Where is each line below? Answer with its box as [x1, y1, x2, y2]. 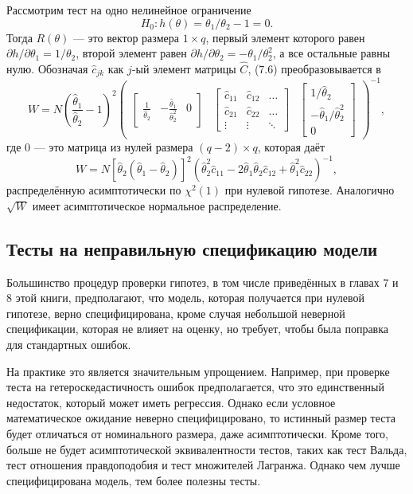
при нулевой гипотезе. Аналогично [224, 182, 395, 198]
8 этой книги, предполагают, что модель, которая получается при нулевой [6, 289, 364, 306]
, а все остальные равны [272, 45, 391, 61]
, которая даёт [257, 139, 325, 155]
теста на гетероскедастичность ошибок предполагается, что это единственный [6, 378, 385, 395]
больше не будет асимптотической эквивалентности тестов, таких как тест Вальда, [6, 441, 407, 457]
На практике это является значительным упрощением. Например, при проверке [6, 363, 390, 379]
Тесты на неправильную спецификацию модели [6, 236, 378, 261]
